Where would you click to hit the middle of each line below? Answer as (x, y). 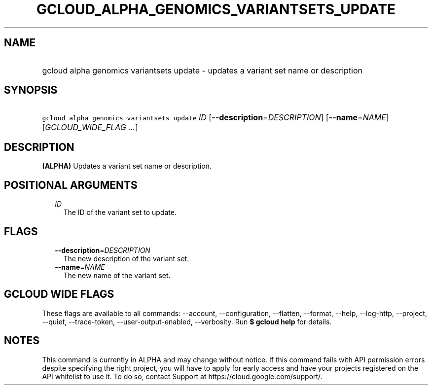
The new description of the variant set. (126, 258)
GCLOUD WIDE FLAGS (59, 294)
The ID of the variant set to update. (120, 212)
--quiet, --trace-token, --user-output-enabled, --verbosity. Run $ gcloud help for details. (187, 321)
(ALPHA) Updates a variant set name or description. (127, 166)
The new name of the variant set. (117, 275)
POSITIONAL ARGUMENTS (71, 185)
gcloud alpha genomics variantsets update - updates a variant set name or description (202, 70)
